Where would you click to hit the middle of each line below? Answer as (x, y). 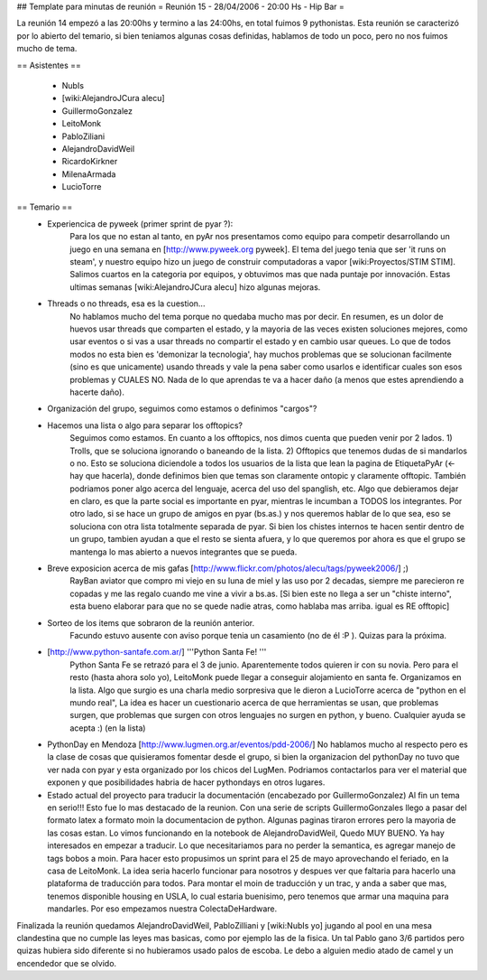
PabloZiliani (83, 136)
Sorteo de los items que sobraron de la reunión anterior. (151, 622)
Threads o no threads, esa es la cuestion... (126, 303)
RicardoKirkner (90, 162)
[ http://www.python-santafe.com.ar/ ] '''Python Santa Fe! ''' (157, 652)
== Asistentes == (49, 65)
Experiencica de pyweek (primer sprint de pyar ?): (140, 224)
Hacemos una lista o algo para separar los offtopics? (145, 425)
